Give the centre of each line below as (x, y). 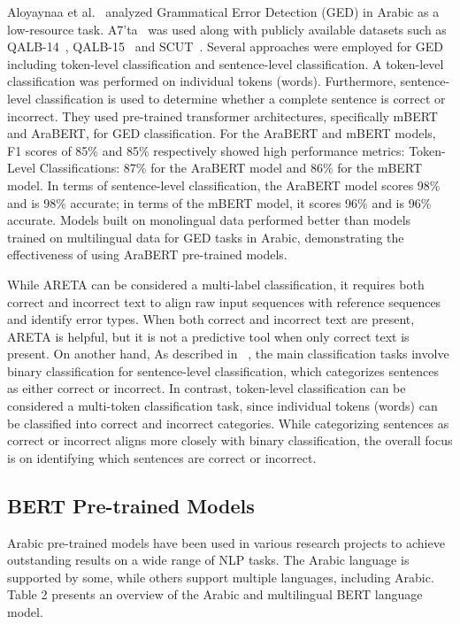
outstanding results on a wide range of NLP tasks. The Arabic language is (208, 560)
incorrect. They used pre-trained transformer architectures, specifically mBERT (222, 116)
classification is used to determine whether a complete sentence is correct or (240, 98)
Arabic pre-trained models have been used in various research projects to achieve (226, 542)
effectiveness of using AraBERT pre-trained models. (147, 254)
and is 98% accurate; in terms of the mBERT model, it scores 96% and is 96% (219, 202)
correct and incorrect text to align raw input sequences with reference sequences (224, 301)
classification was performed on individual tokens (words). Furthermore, (202, 81)
